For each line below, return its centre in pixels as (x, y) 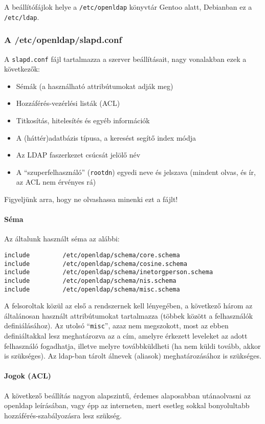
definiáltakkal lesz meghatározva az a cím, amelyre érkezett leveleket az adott (126, 336)
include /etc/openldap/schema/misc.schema (92, 289)
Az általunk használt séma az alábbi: (62, 239)
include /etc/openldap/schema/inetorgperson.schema (109, 272)
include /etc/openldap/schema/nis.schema (90, 281)
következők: (22, 69)
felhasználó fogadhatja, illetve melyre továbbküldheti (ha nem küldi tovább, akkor (132, 345)
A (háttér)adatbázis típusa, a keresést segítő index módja (106, 137)
